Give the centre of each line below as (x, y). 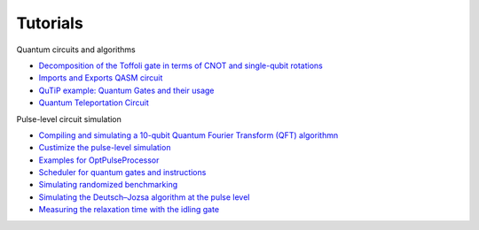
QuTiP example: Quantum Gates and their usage (126, 90)
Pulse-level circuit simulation (69, 119)
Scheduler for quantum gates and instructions (122, 172)
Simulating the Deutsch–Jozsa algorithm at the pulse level (144, 197)
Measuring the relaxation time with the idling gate (129, 210)
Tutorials (50, 23)
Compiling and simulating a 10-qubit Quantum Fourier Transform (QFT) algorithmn (188, 135)
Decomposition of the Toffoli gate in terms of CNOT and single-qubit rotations (181, 65)
